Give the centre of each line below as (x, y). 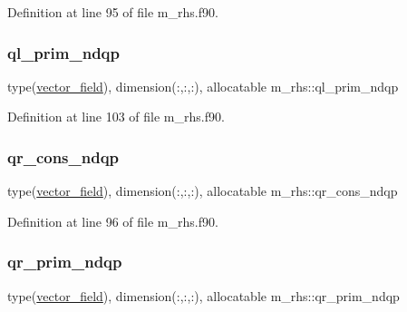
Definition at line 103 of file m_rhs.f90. (116, 117)
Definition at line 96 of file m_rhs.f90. (113, 221)
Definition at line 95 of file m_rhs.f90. (113, 12)
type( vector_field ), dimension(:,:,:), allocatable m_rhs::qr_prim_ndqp (203, 295)
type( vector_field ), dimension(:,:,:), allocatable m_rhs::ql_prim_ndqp (203, 86)
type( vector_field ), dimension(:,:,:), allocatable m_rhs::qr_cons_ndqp (203, 191)
